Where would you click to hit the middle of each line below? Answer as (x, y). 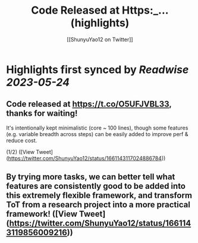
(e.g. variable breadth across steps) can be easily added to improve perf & (97, 134)
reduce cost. (22, 140)
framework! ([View (42, 214)
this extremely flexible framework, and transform (99, 196)
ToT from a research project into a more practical (98, 205)
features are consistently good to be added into (96, 186)
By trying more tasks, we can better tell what (91, 177)
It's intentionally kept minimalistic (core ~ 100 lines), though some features (97, 128)
